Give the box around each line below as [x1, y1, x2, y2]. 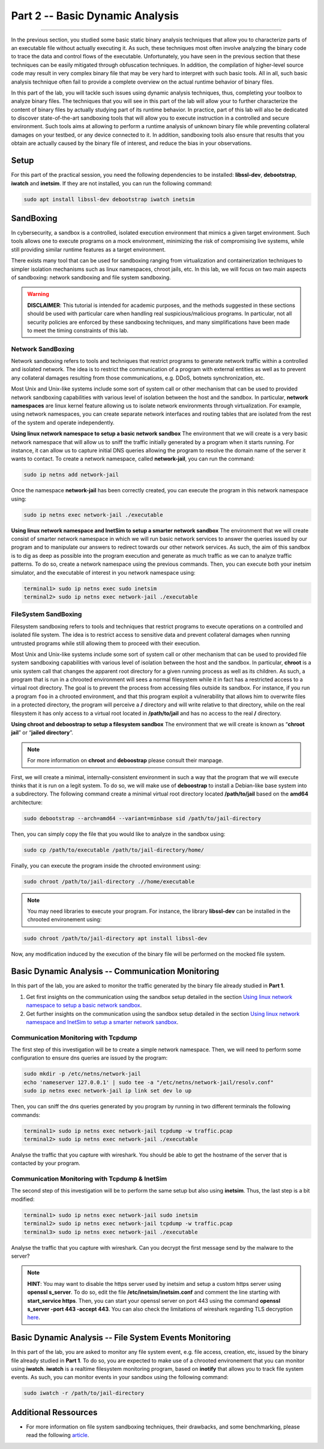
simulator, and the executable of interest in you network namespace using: [11, 569, 196, 576]
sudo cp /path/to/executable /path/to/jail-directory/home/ [23, 846, 205, 853]
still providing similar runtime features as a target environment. [11, 246, 166, 253]
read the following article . [26, 1432, 89, 1439]
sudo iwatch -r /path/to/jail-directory [23, 1390, 144, 1397]
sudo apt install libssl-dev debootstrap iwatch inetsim [23, 196, 195, 203]
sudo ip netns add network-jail [23, 471, 119, 478]
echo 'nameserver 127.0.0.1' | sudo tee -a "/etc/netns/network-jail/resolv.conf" [23, 1079, 274, 1086]
